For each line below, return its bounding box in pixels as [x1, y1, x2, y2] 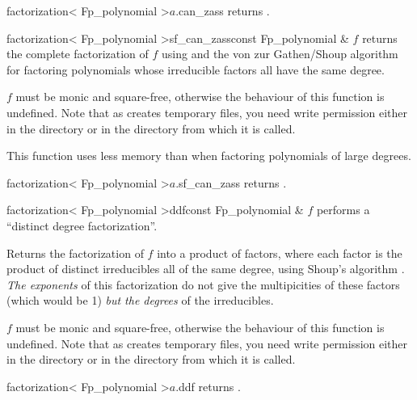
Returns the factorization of [6, 244, 144, 261]
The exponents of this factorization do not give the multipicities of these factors [6, 276, 400, 293]
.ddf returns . [175, 377, 241, 394]
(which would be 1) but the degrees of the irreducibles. [6, 292, 274, 309]
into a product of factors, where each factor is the [157, 244, 402, 261]
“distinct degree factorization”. [6, 217, 158, 234]
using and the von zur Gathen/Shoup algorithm [162, 45, 398, 62]
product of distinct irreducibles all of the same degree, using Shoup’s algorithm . [6, 260, 405, 277]
